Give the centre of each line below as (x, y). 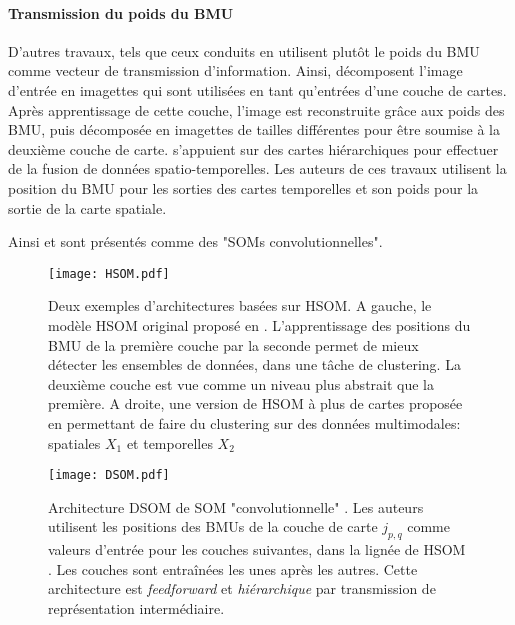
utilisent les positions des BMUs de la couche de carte (213, 526)
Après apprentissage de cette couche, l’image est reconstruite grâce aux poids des (256, 109)
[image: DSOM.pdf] (109, 475)
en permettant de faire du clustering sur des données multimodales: (254, 422)
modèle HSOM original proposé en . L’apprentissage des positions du (259, 324)
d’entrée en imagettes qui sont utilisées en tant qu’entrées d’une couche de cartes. (257, 89)
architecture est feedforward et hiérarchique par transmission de (242, 588)
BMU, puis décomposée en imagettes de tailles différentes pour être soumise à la (254, 129)
